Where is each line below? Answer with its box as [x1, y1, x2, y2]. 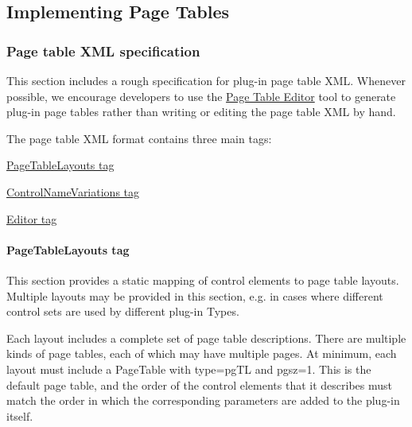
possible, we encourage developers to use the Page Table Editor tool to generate [6, 87, 396, 104]
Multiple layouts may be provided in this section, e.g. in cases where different [6, 287, 383, 304]
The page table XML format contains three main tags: [6, 130, 272, 146]
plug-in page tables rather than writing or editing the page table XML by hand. [6, 103, 396, 120]
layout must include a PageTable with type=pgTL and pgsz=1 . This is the [6, 360, 371, 377]
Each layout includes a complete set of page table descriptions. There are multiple [6, 329, 406, 346]
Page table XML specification [6, 41, 200, 60]
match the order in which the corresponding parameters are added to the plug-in [6, 392, 400, 409]
